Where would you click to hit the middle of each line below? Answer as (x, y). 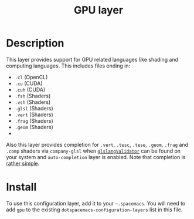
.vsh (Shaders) (33, 102)
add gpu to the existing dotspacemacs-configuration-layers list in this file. (94, 210)
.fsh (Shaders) (33, 96)
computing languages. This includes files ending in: (68, 66)
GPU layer (98, 10)
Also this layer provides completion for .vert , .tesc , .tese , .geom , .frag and (97, 144)
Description (35, 43)
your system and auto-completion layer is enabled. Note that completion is (96, 157)
